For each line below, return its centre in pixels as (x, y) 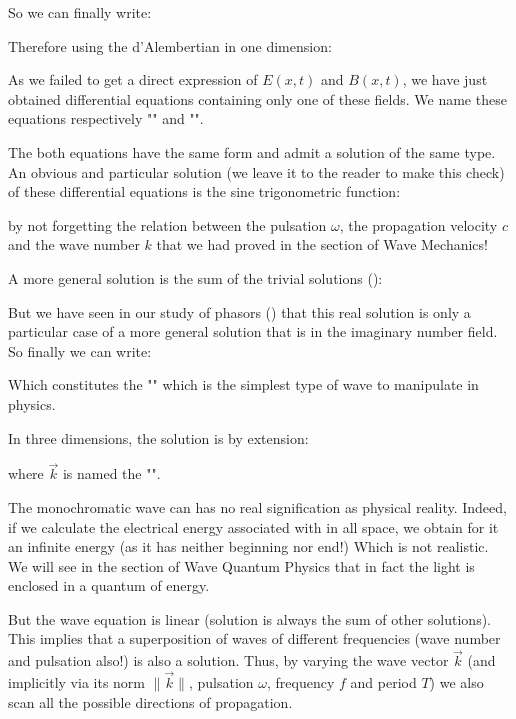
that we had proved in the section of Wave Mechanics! (322, 244)
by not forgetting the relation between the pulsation (167, 224)
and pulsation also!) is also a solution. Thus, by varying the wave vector (228, 660)
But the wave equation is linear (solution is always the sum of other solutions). (250, 618)
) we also (456, 682)
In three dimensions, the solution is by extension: (158, 437)
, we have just (445, 79)
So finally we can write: (80, 350)
